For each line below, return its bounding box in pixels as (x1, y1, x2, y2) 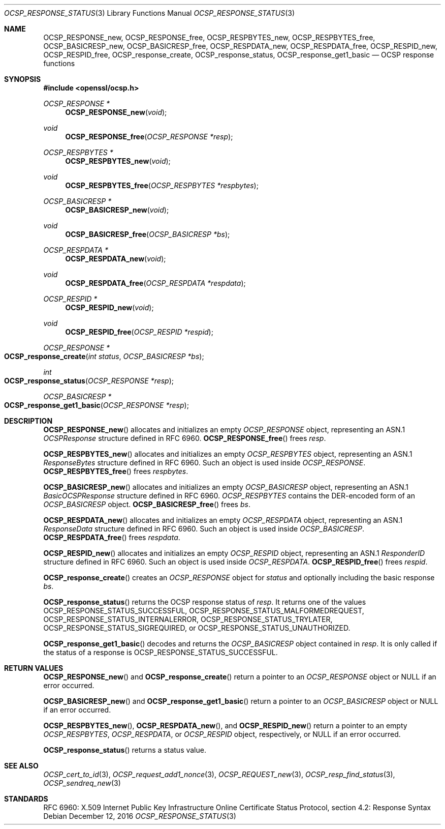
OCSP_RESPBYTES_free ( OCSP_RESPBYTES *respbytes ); (65, 181, 259, 190)
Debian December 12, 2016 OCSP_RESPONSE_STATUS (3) (43, 812, 236, 820)
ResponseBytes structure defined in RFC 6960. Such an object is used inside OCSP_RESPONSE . (43, 458, 366, 467)
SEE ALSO (4, 761, 39, 770)
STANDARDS (4, 794, 48, 803)
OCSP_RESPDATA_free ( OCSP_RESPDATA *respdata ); (65, 279, 246, 287)
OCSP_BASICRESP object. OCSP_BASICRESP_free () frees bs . (43, 500, 250, 509)
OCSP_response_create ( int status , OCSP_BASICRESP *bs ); (4, 352, 204, 361)
